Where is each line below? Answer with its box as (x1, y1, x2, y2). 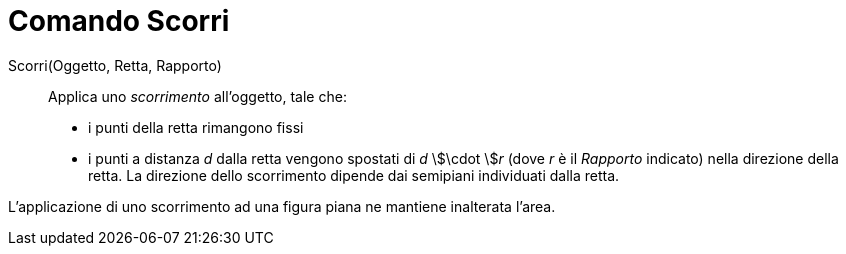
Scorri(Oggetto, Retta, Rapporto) (8, 56, 222, 74)
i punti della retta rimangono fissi (88, 118, 304, 136)
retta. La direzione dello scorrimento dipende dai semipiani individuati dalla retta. (88, 166, 620, 184)
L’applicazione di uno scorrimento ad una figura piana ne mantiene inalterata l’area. (8, 197, 556, 215)
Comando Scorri (8, 4, 230, 38)
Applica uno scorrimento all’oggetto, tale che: (48, 87, 347, 105)
